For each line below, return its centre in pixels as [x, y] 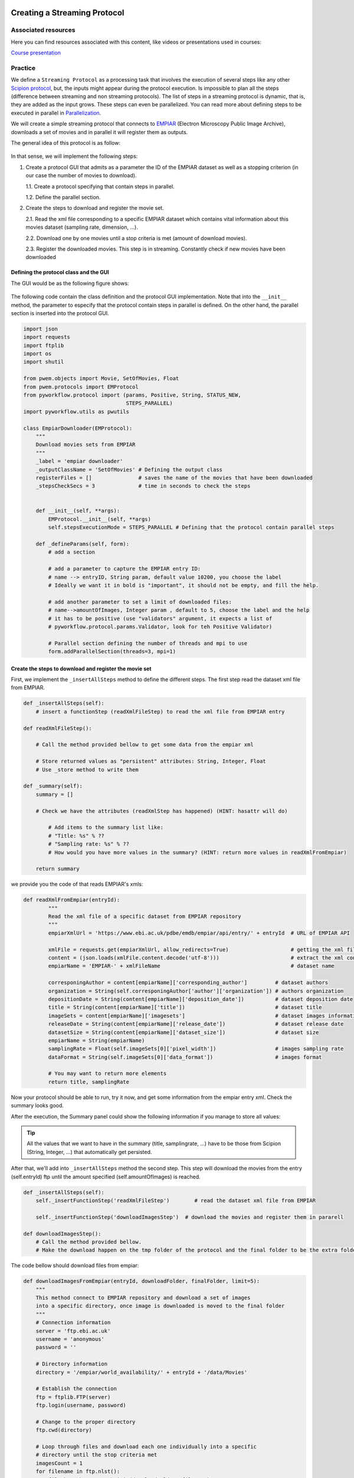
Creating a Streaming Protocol [68, 13]
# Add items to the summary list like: [106, 827]
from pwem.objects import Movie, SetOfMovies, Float [101, 379]
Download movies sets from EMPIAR [86, 445]
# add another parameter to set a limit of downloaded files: [140, 602]
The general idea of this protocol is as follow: [66, 143]
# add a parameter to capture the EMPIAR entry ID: [124, 569]
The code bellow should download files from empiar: [75, 1266]
